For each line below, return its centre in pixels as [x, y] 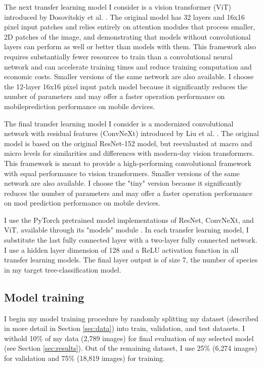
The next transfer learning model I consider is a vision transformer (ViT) [118, 7]
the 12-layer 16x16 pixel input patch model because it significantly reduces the [126, 86]
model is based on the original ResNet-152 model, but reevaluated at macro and [128, 143]
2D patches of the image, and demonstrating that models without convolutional [127, 36]
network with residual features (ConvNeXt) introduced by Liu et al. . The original [131, 133]
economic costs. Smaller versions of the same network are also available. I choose [129, 76]
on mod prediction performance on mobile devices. [82, 203]
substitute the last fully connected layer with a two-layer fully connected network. [131, 240]
